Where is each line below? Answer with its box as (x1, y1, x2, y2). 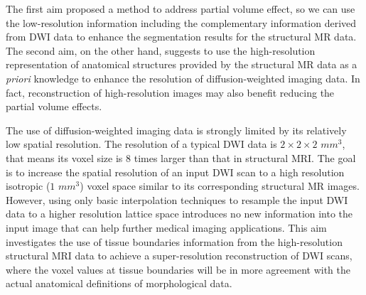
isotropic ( (6, 178, 50, 193)
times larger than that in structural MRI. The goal (134, 150, 356, 165)
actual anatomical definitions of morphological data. (6, 276, 232, 291)
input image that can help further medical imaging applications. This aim (6, 220, 327, 235)
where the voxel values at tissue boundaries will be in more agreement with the (6, 262, 350, 277)
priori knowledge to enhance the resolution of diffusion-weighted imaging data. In (6, 70, 360, 85)
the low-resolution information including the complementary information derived (6, 15, 357, 30)
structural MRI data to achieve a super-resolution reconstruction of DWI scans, (6, 248, 352, 263)
